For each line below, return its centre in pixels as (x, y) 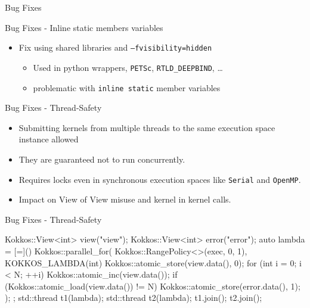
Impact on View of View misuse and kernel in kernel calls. (125, 199)
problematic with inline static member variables (127, 87)
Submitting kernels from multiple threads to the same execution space (147, 127)
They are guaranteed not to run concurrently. (102, 159)
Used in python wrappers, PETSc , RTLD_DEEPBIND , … (128, 67)
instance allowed (49, 139)
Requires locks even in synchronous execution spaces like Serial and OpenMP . (160, 179)
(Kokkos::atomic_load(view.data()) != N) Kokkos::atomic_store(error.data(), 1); (153, 286)
